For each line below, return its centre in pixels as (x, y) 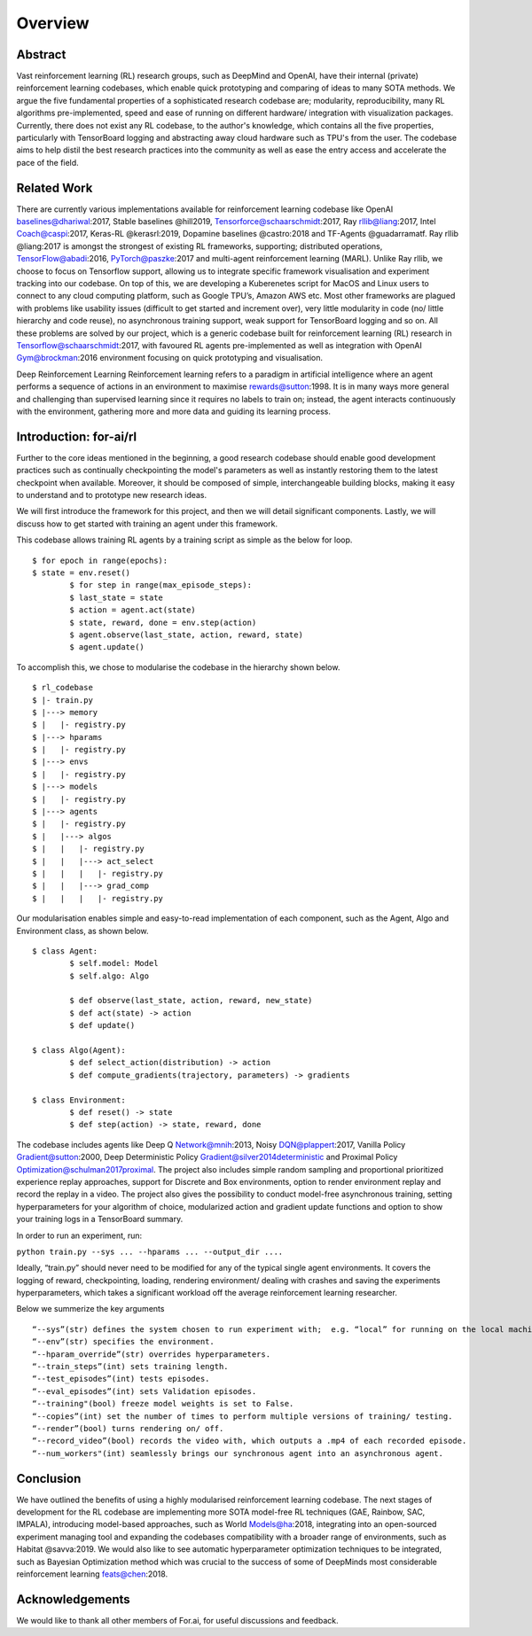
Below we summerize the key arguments (90, 1309)
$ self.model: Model (114, 963)
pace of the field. (47, 162)
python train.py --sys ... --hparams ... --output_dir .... (150, 1251)
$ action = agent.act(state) (133, 610)
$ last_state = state (117, 597)
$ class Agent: (65, 951)
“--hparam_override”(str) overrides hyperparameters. (151, 1354)
